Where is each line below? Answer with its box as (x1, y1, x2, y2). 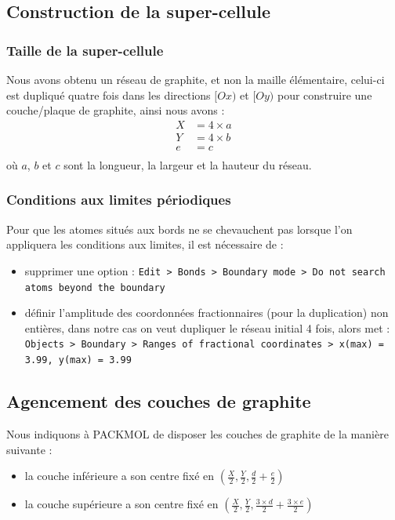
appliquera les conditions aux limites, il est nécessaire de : (6, 236, 284, 253)
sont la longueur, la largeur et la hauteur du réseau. (63, 156, 312, 173)
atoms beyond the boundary (24, 282, 165, 293)
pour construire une (277, 86, 372, 103)
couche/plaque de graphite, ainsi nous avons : (6, 102, 225, 118)
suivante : (6, 441, 53, 457)
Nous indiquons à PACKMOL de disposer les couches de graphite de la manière (6, 425, 389, 442)
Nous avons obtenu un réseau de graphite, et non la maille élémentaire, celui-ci (6, 71, 385, 87)
